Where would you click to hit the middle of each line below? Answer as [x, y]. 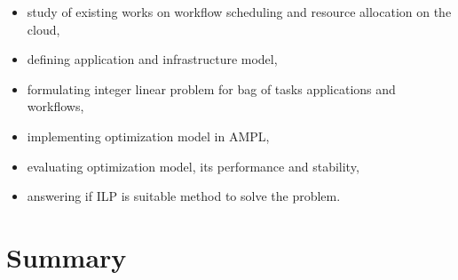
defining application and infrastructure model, [152, 59]
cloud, [43, 29]
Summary [67, 256]
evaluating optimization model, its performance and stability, [193, 166]
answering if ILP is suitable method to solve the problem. [184, 196]
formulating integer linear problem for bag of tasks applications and [211, 88]
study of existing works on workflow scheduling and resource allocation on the [239, 12]
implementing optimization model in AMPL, [148, 136]
